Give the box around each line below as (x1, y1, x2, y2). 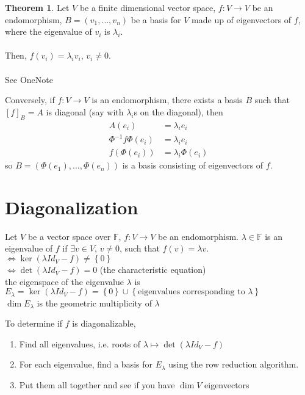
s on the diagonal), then (134, 105, 223, 118)
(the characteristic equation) (99, 263, 206, 276)
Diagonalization (5, 194, 138, 219)
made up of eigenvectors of (192, 13, 292, 26)
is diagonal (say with (46, 105, 124, 118)
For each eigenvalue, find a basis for (19, 358, 152, 371)
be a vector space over (27, 230, 111, 242)
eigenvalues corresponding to (138, 288, 245, 297)
